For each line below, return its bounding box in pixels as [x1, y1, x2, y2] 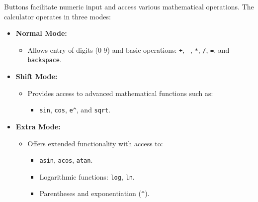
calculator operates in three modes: [4, 11, 111, 21]
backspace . [27, 54, 62, 65]
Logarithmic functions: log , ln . [39, 171, 135, 182]
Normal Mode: [15, 28, 67, 38]
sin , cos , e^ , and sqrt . [39, 104, 111, 115]
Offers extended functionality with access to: [27, 138, 163, 148]
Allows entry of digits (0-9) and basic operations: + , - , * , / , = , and [27, 44, 230, 55]
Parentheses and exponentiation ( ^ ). [39, 188, 150, 199]
